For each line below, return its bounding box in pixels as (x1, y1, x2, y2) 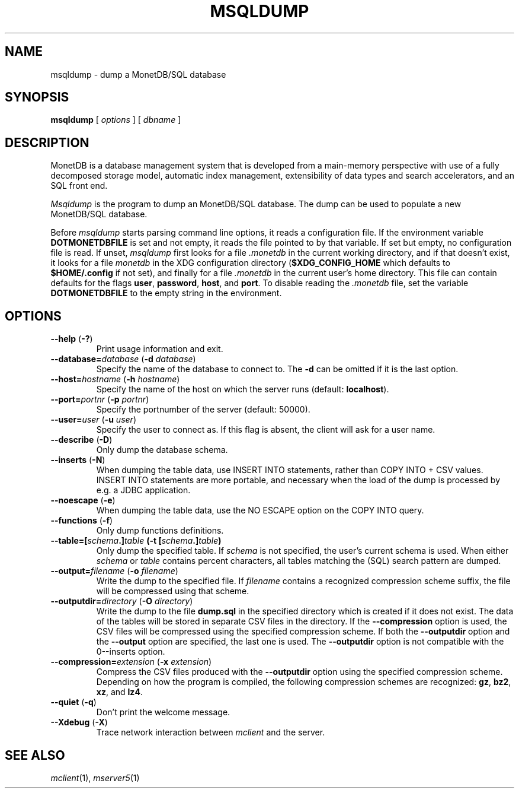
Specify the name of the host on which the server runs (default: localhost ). (96, 384, 389, 395)
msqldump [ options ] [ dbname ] (50, 115, 181, 125)
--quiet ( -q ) (50, 697, 97, 708)
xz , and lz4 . (96, 687, 143, 697)
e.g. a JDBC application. (96, 485, 191, 496)
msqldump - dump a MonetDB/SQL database (50, 69, 226, 80)
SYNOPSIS (5, 90, 69, 105)
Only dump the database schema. (96, 445, 228, 455)
